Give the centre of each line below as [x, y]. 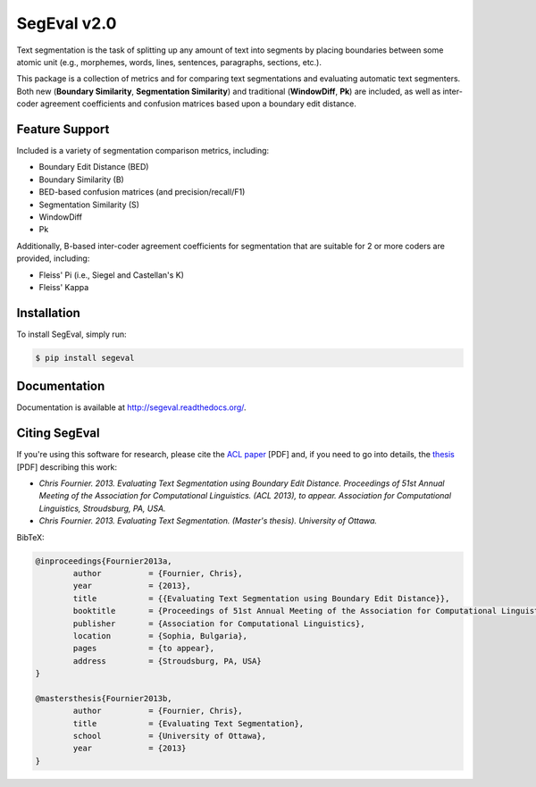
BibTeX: [30, 537]
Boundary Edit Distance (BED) [94, 167]
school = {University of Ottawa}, [170, 736]
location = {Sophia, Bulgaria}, [160, 636]
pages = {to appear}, [143, 649]
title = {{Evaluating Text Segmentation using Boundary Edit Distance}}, [261, 598]
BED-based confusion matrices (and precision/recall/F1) [142, 192]
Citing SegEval [58, 433]
